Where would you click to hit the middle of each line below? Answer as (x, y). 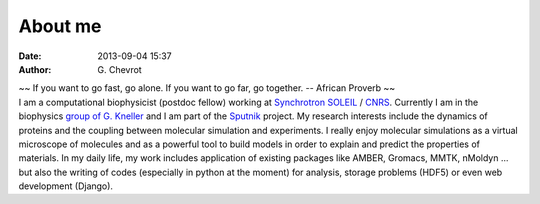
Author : (35, 69)
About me (60, 26)
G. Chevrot (119, 69)
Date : (30, 56)
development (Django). (66, 186)
